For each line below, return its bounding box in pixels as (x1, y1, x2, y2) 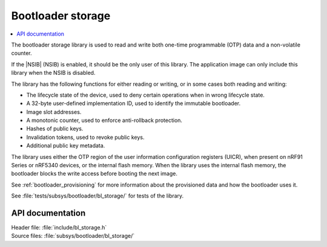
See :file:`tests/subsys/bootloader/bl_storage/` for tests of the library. (11, 192, 184, 199)
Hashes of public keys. (26, 125, 84, 132)
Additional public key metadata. (26, 142, 105, 149)
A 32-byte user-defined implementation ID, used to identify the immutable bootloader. (26, 100, 241, 107)
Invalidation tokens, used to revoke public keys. (26, 133, 145, 141)
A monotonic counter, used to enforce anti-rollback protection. (26, 117, 183, 124)
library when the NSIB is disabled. (11, 69, 96, 77)
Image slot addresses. (26, 108, 82, 115)
